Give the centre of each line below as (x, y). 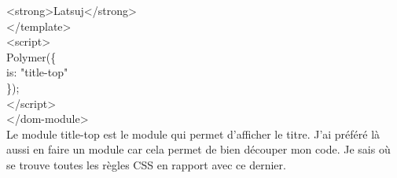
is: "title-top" (37, 72)
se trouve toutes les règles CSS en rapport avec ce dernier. (146, 164)
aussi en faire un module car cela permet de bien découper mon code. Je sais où (198, 149)
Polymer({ (31, 56)
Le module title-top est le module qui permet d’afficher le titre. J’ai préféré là (193, 133)
